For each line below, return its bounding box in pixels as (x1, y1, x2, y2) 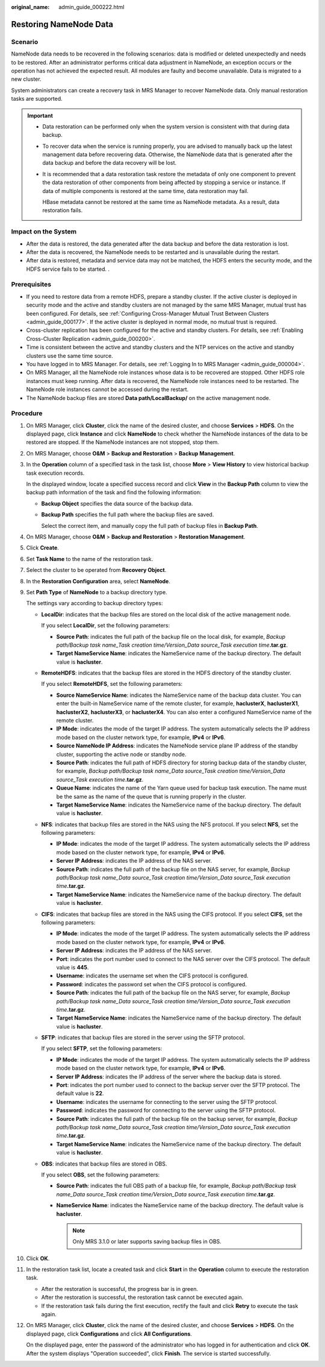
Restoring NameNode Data (11, 19, 114, 30)
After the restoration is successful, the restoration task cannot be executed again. (41, 1294, 244, 1301)
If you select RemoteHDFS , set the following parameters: (41, 680, 183, 688)
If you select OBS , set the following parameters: (41, 1171, 160, 1178)
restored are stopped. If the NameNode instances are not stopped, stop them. (26, 439, 220, 446)
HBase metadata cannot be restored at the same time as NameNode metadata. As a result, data (42, 198, 280, 206)
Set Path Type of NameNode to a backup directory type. (26, 588, 168, 595)
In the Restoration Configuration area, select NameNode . (26, 577, 171, 585)
